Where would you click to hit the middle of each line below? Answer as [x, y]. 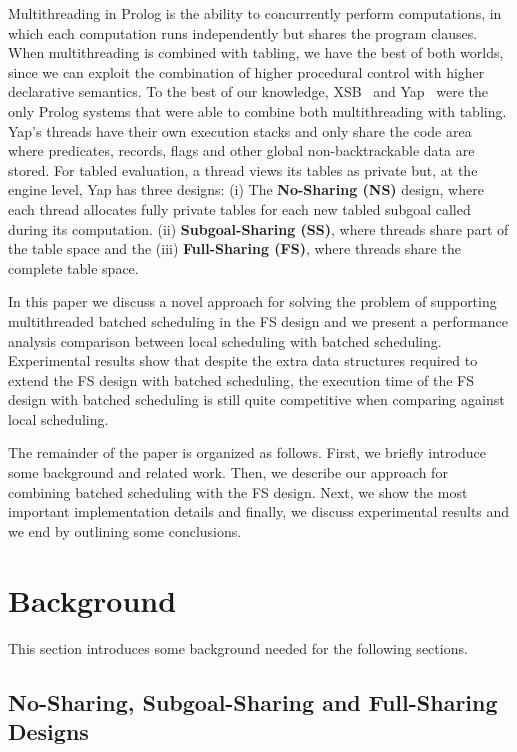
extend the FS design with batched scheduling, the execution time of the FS [241, 379]
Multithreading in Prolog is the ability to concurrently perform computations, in [255, 13]
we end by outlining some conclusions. [125, 530]
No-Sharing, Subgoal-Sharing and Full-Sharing [253, 701]
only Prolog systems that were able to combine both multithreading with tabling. [257, 110]
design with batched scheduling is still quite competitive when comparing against [256, 399]
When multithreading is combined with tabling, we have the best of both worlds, [256, 52]
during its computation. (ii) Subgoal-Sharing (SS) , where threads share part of [258, 228]
